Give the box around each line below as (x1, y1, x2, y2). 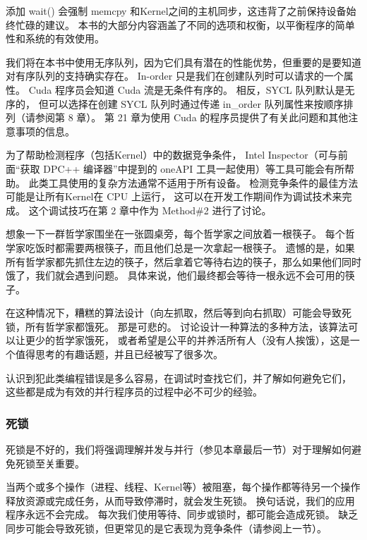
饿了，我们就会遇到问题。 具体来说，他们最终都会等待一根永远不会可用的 (6, 268, 345, 283)
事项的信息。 (15, 123, 75, 138)
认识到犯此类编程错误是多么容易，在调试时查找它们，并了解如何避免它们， (6, 370, 351, 385)
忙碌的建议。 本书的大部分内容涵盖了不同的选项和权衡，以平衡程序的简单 (15, 17, 355, 32)
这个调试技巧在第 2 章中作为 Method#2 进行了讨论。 (28, 202, 272, 217)
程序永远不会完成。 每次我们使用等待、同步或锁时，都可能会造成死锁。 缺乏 (6, 507, 359, 522)
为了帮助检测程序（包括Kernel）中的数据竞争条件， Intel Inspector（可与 (6, 147, 338, 162)
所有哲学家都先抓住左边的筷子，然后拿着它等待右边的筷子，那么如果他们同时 (6, 254, 361, 269)
